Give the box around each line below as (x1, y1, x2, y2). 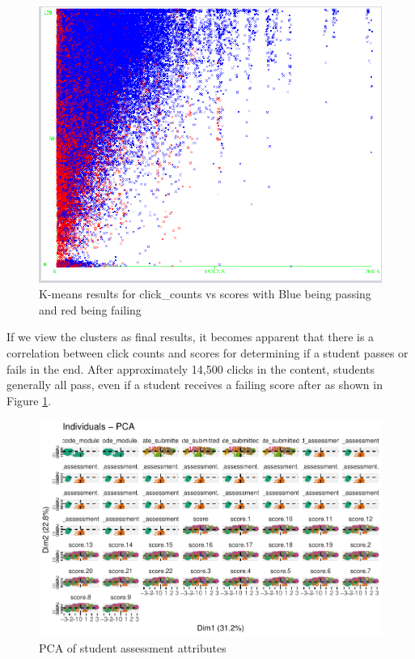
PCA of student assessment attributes (39, 639, 227, 656)
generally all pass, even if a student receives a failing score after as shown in (6, 376, 383, 393)
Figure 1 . (6, 392, 52, 409)
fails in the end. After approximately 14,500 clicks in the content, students (6, 360, 375, 377)
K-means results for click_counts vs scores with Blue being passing (39, 285, 371, 302)
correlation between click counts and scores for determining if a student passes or (6, 344, 409, 361)
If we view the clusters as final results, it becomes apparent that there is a (6, 328, 375, 345)
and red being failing (39, 301, 142, 318)
